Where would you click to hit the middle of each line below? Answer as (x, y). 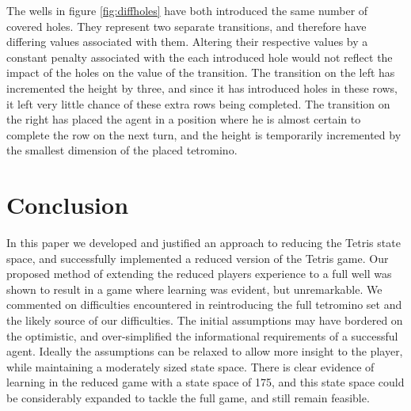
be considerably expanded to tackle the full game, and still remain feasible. (188, 398)
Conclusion (68, 205)
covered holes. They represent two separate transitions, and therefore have (186, 26)
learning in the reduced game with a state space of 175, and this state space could (205, 382)
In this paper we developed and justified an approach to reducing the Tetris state (204, 243)
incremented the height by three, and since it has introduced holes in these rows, (202, 88)
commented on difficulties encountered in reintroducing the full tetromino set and (204, 304)
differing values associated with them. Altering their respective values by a (187, 42)
